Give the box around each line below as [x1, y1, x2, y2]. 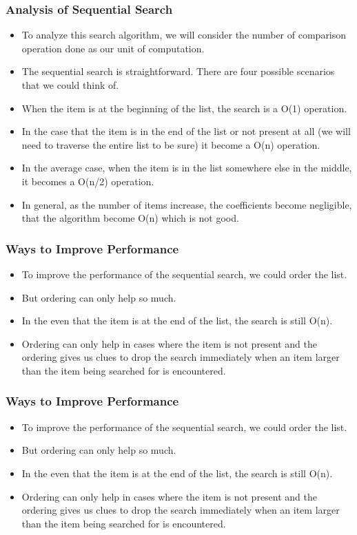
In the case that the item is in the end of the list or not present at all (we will [21, 124, 351, 138]
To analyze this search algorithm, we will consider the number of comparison [21, 28, 347, 42]
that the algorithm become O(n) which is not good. [21, 211, 239, 225]
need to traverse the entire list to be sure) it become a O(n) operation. [21, 137, 320, 151]
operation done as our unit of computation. [21, 41, 205, 55]
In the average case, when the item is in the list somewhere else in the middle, [21, 160, 352, 175]
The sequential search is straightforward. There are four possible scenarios [21, 64, 335, 78]
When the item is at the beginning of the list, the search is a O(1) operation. [21, 101, 347, 115]
